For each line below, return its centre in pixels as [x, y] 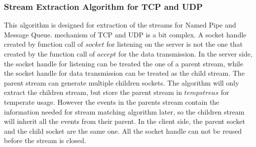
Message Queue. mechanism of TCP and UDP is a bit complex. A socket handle [125, 34]
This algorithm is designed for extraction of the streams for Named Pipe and [120, 25]
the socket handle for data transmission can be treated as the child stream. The [124, 73]
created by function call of [44, 44]
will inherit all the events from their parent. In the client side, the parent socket [125, 121]
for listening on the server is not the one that [174, 44]
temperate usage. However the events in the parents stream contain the [112, 102]
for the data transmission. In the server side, [185, 54]
